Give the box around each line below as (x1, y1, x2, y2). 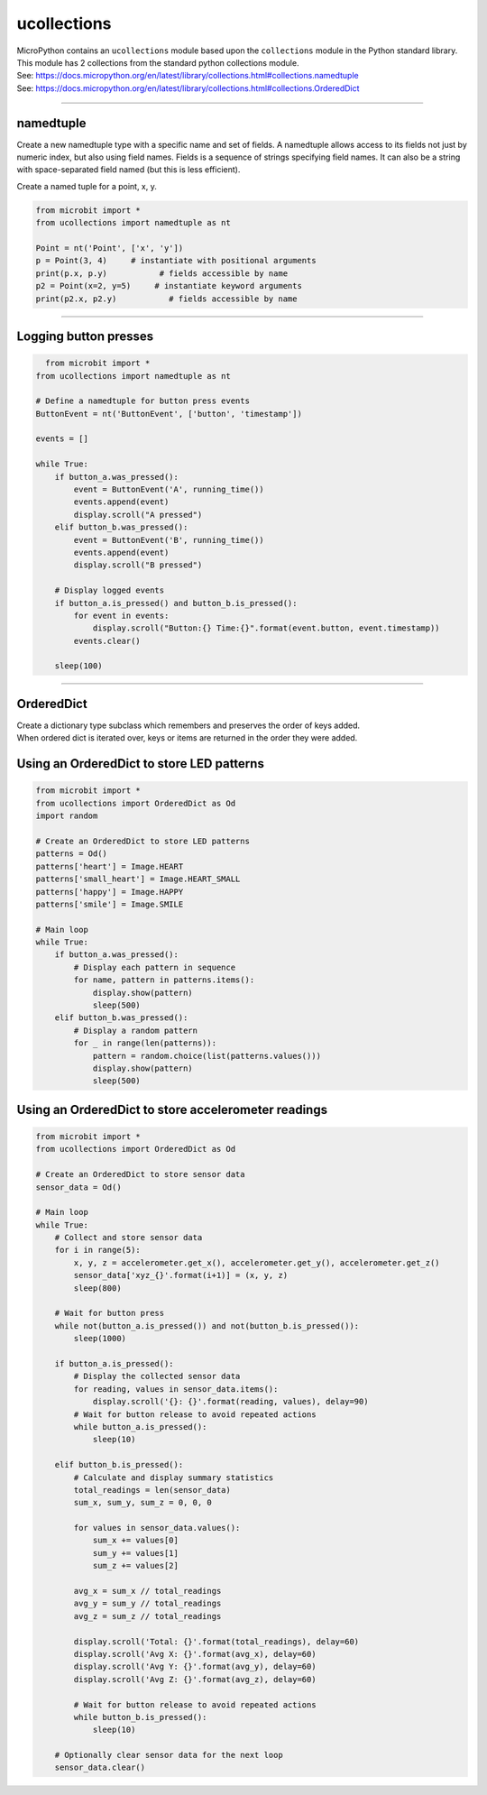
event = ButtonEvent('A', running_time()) (73, 484, 265, 495)
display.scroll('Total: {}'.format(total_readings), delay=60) (73, 1636, 360, 1646)
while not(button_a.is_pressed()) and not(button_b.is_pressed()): (54, 1321, 360, 1330)
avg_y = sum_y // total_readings (73, 1598, 222, 1609)
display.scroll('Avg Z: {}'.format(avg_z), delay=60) (73, 1674, 317, 1684)
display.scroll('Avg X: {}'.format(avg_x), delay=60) (73, 1649, 317, 1659)
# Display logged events (54, 585, 165, 595)
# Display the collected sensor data (73, 1371, 241, 1382)
